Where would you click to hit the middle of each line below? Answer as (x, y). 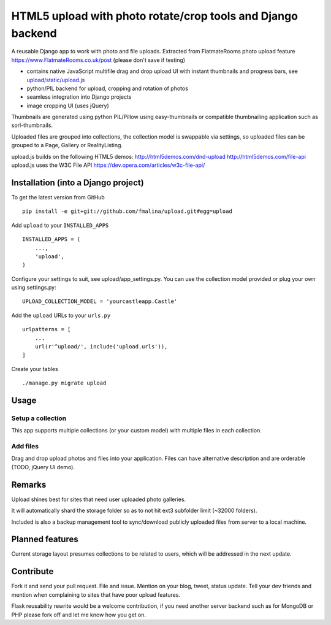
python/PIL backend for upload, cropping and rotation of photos (107, 88)
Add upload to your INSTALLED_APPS (60, 225)
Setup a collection (39, 418)
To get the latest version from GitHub (58, 197)
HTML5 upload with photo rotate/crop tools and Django (155, 16)
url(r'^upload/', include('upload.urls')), (101, 347)
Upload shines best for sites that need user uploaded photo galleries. (99, 499)
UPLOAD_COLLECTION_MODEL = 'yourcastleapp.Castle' (100, 301)
